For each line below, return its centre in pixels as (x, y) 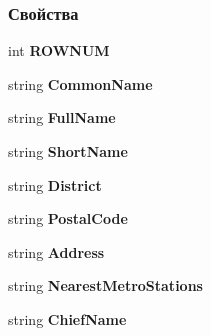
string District (55, 184)
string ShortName (68, 151)
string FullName (62, 117)
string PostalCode (68, 218)
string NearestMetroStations (105, 285)
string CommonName (80, 83)
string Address (56, 251)
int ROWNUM (59, 50)
